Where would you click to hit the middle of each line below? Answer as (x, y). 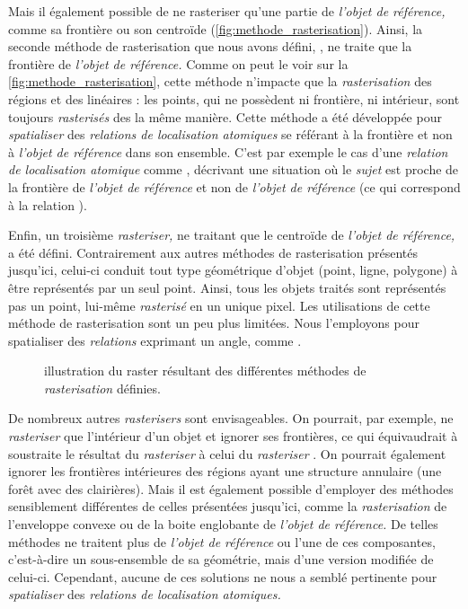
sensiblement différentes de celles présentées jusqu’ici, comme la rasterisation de (228, 506)
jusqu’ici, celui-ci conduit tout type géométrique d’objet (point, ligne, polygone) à (233, 270)
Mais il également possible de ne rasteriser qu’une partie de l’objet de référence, (227, 11)
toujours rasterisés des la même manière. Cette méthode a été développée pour (225, 116)
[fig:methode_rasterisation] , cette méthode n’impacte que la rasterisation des (220, 81)
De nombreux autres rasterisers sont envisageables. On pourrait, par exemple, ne (231, 418)
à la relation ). (48, 204)
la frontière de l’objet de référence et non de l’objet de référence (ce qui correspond (234, 186)
